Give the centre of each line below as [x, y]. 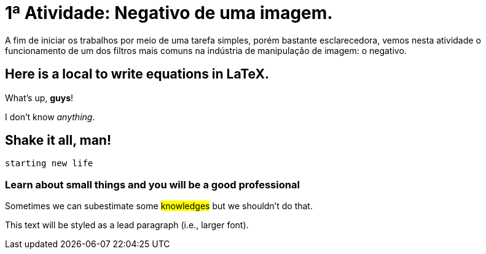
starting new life [49, 164]
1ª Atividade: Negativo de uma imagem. [169, 13]
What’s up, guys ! [39, 98]
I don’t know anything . [50, 117]
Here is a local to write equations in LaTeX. [137, 74]
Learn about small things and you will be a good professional [152, 184]
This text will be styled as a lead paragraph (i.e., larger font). [127, 225]
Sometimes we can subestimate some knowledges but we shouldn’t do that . [159, 206]
